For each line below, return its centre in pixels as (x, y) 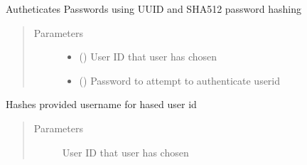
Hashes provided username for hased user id (101, 104)
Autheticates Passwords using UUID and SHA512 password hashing (154, 9)
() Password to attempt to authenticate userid (180, 80)
